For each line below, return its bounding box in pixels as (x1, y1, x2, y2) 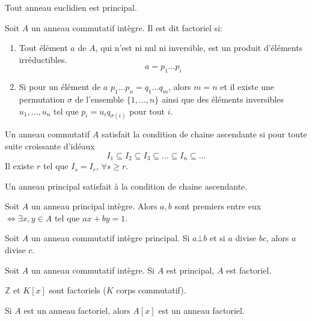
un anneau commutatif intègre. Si (31, 263, 154, 276)
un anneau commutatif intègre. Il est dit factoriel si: (31, 21, 222, 34)
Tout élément (19, 41, 68, 54)
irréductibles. (19, 53, 67, 65)
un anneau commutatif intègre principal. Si (31, 232, 190, 244)
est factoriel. (226, 263, 272, 276)
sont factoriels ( (49, 284, 106, 296)
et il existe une (220, 80, 275, 93)
